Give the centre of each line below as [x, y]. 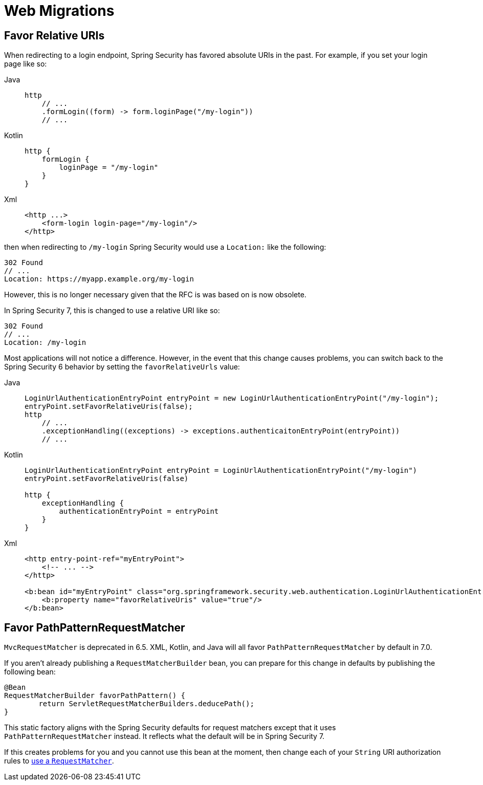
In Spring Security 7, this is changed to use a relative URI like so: [112, 311]
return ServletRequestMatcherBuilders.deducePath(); [146, 704]
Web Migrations [59, 11]
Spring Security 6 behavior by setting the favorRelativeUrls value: [122, 367]
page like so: [26, 64]
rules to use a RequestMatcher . [59, 761]
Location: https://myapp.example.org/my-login [99, 279]
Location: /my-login [45, 343]
